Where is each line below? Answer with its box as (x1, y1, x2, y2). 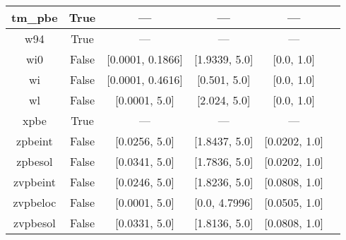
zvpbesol (13, 215, 56, 231)
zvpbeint (13, 174, 56, 190)
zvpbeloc (13, 194, 56, 210)
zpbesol (16, 153, 53, 169)
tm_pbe (11, 9, 58, 25)
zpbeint (16, 133, 53, 149)
